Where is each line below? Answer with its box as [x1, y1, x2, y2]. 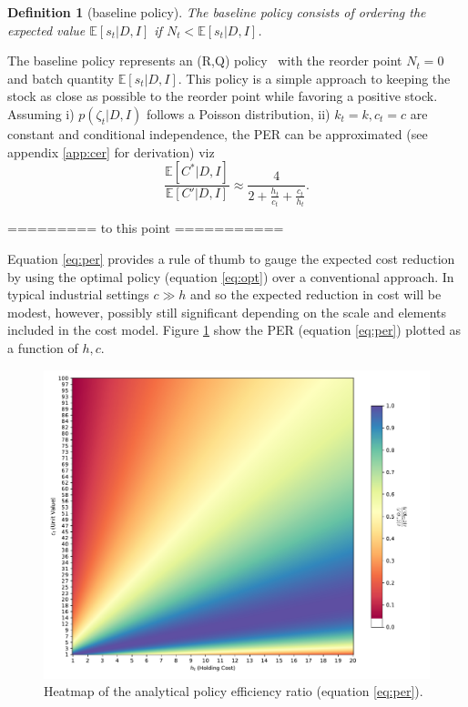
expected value [7, 20, 86, 39]
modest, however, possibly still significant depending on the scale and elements [7, 302, 447, 321]
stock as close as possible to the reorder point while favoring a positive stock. [7, 86, 438, 106]
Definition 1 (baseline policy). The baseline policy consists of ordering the [7, 3, 426, 21]
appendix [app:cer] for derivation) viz [7, 142, 215, 161]
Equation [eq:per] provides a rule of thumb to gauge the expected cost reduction [7, 249, 455, 268]
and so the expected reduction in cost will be [190, 285, 442, 304]
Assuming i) [7, 104, 75, 123]
